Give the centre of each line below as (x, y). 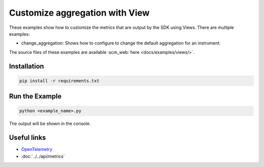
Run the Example (35, 96)
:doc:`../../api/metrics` (43, 156)
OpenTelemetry (37, 149)
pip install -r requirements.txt (59, 81)
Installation (26, 66)
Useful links (28, 138)
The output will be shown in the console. (50, 124)
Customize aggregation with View (79, 13)
